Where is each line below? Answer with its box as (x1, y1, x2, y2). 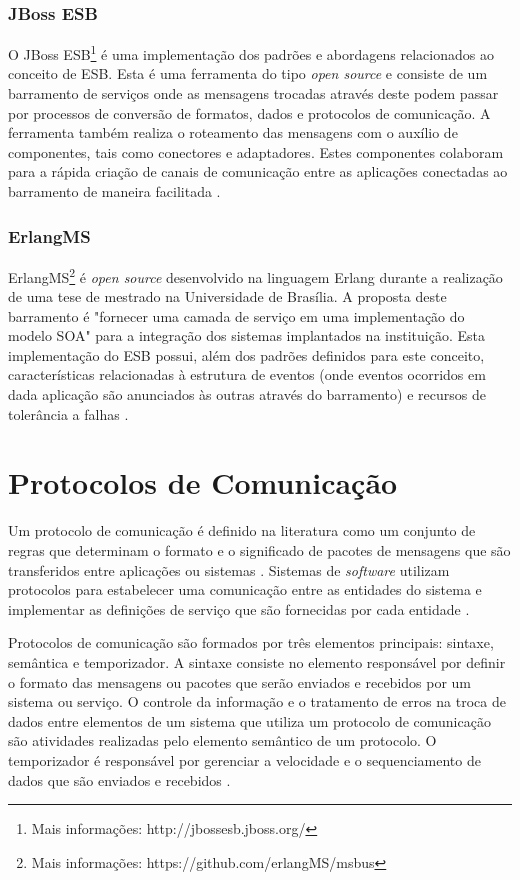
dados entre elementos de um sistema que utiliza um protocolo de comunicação (8, 710, 491, 731)
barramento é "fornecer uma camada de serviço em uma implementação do (8, 305, 465, 326)
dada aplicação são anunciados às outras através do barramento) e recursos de (8, 384, 486, 405)
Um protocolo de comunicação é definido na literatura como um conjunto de (8, 520, 476, 541)
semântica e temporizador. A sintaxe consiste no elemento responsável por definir (8, 651, 506, 672)
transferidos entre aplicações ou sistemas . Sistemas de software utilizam (8, 559, 450, 580)
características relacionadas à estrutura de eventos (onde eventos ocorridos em (8, 364, 486, 385)
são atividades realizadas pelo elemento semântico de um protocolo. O (8, 730, 437, 751)
